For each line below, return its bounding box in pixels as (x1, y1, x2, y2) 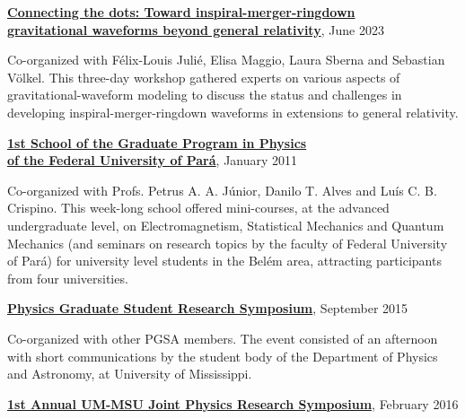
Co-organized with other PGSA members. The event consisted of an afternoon (7, 328, 438, 347)
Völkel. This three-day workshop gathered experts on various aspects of (7, 67, 400, 86)
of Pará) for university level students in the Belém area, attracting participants (7, 251, 442, 270)
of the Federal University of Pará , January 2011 (7, 151, 298, 170)
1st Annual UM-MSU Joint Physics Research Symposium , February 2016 (7, 394, 459, 413)
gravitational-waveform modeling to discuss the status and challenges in (7, 85, 402, 104)
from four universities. (7, 268, 128, 287)
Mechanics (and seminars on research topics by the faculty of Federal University (7, 233, 448, 252)
